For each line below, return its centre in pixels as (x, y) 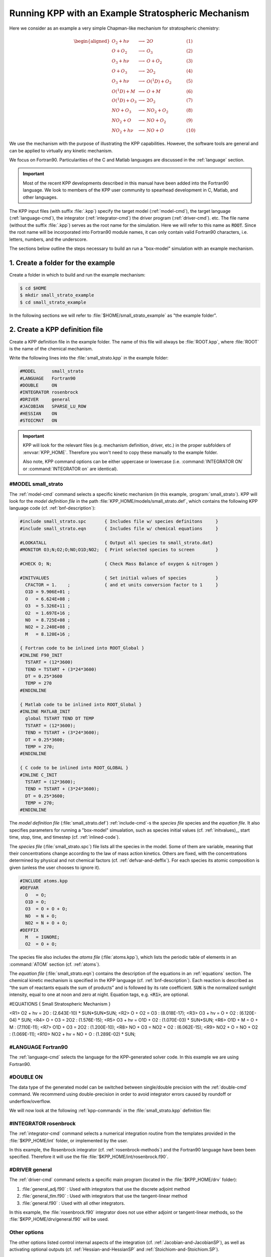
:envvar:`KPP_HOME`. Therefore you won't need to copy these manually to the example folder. (120, 452)
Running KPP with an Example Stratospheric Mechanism (129, 13)
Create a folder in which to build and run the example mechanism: (77, 275)
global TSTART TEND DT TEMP (60, 719)
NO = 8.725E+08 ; (48, 620)
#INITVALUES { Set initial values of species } (119, 578)
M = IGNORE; (43, 937)
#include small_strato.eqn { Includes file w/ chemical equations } (119, 528)
